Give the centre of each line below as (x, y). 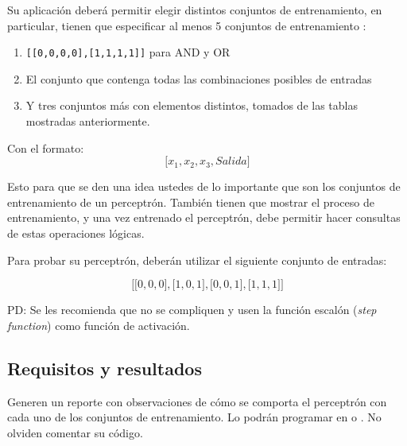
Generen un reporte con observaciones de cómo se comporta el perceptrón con (197, 401)
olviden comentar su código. (75, 432)
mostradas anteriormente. (88, 121)
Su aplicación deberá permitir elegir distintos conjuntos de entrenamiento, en (195, 10)
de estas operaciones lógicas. (76, 233)
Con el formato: (46, 147)
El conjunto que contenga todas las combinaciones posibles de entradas (199, 78)
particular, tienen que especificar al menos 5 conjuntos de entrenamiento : (187, 25)
